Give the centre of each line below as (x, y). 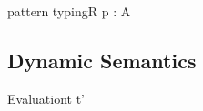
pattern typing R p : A (69, 11)
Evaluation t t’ (46, 98)
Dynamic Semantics (102, 60)
